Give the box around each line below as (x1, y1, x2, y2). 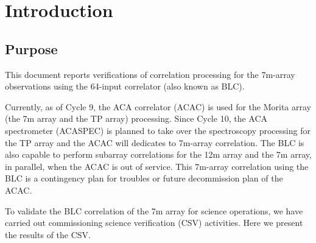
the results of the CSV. (5, 228, 91, 241)
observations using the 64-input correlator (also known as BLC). (5, 80, 245, 93)
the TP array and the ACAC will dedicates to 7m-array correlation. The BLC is (5, 136, 304, 149)
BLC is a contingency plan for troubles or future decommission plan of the (5, 172, 283, 185)
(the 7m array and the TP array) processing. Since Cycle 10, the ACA (5, 112, 268, 125)
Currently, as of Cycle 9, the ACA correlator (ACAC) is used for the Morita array (5, 100, 312, 113)
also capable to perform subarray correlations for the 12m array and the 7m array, (5, 148, 312, 161)
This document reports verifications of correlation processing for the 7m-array (5, 68, 295, 80)
